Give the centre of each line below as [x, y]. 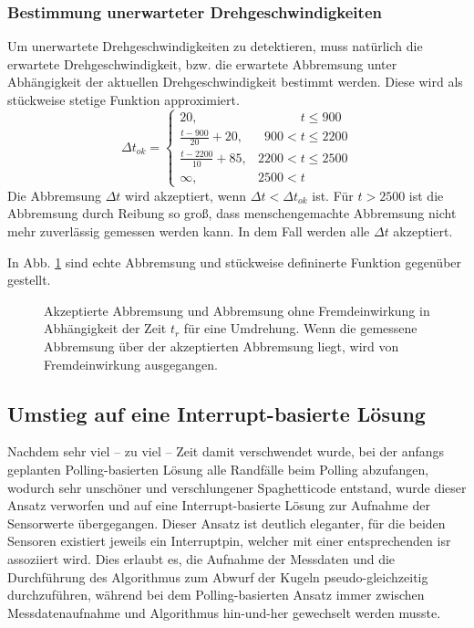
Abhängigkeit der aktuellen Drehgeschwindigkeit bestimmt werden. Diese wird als [235, 82]
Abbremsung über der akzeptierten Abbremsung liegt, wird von [222, 346]
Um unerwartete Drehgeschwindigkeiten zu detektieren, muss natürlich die [215, 46]
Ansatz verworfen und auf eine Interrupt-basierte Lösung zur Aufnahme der [219, 505]
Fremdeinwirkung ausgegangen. [131, 364]
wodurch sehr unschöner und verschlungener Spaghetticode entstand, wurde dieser [237, 487]
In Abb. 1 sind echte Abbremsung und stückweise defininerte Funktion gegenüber [235, 262]
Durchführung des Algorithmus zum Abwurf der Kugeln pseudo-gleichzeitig [218, 576]
